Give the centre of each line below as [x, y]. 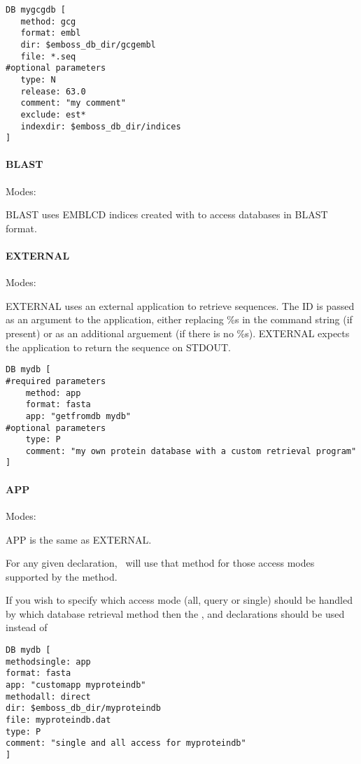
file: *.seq [48, 56]
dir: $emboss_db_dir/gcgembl [88, 44]
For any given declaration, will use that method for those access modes [160, 563]
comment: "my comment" [73, 103]
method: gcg [48, 21]
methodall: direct [48, 696]
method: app [53, 393]
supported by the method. [62, 576]
